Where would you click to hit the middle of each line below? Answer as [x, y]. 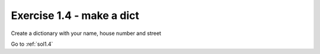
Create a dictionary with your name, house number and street [86, 33]
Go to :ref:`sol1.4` [32, 44]
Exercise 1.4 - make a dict [75, 15]
